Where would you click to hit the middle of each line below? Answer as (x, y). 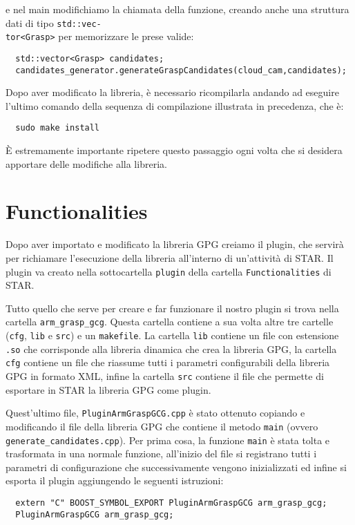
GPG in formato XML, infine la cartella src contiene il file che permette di (165, 376)
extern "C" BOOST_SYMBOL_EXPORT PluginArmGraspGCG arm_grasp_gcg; (171, 503)
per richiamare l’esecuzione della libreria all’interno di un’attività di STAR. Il (170, 257)
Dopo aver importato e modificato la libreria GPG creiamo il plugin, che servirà (175, 244)
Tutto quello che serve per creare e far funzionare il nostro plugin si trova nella (172, 308)
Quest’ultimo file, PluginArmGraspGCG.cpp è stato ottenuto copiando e (155, 413)
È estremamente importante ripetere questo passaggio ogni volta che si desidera (174, 150)
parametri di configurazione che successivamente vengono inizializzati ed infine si (176, 467)
